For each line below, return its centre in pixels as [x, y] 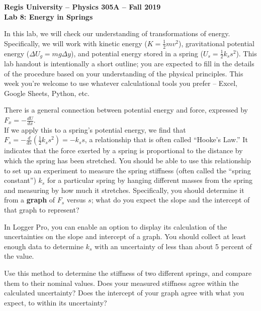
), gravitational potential [216, 43]
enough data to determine [44, 246]
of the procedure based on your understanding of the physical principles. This [124, 73]
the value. [19, 256]
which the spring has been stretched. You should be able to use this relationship [127, 161]
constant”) [20, 180]
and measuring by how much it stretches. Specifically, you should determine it [124, 190]
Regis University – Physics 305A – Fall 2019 [82, 7]
